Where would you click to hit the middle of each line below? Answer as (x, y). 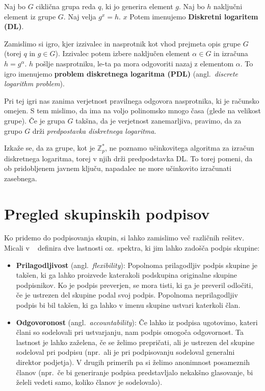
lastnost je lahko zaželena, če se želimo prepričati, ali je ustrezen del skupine (135, 342)
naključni (228, 6)
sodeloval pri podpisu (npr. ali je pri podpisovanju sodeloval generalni (125, 352)
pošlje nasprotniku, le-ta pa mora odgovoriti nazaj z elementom (135, 63)
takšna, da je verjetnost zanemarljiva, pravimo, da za (158, 120)
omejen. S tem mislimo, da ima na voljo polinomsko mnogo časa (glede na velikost (132, 111)
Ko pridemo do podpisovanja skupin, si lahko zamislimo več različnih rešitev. (124, 238)
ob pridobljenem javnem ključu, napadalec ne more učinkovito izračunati (118, 168)
